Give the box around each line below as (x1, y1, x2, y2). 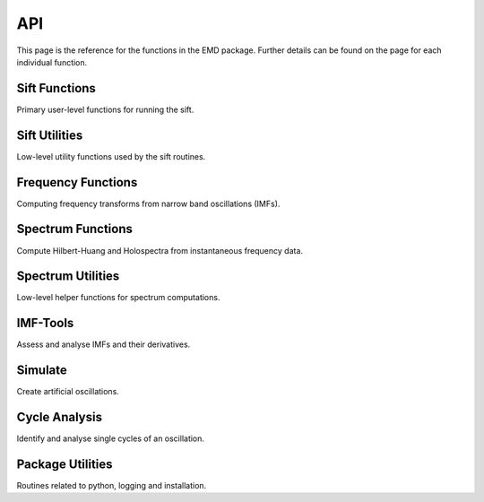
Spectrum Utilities (16, 269, 120, 284)
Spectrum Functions (16, 221, 134, 237)
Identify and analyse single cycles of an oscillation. (16, 433, 205, 444)
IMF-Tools (16, 316, 74, 331)
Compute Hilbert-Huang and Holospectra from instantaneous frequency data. (16, 245, 304, 255)
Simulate (16, 363, 67, 378)
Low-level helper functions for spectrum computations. (16, 292, 220, 303)
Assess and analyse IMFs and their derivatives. (16, 339, 191, 350)
